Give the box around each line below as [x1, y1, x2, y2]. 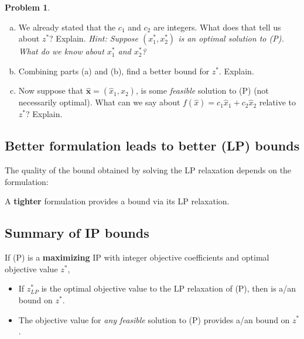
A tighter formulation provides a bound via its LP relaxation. [5, 195, 230, 207]
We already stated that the [18, 20, 116, 33]
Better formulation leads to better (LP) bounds [5, 136, 300, 155]
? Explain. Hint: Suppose [49, 32, 139, 44]
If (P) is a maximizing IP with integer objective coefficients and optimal [5, 251, 269, 263]
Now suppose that [18, 84, 84, 97]
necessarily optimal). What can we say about [18, 96, 180, 108]
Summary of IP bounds [5, 224, 149, 242]
